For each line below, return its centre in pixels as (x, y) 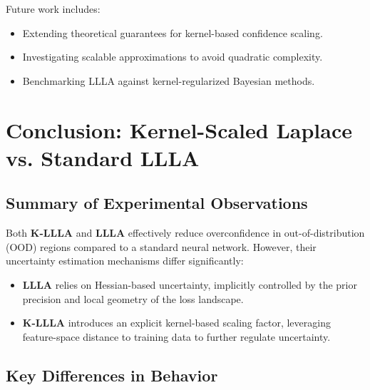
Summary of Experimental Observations (157, 203)
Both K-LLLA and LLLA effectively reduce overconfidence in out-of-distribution (185, 233)
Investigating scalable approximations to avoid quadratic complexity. (173, 57)
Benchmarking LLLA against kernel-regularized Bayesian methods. (169, 80)
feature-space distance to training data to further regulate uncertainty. (176, 336)
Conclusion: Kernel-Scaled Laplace (179, 129)
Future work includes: (53, 9)
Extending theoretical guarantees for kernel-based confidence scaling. (173, 32)
